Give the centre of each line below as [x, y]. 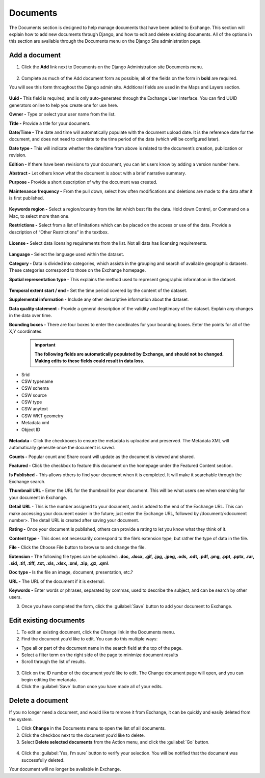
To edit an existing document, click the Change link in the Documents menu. [98, 632]
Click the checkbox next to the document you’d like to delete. [83, 735]
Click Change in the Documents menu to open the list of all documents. [94, 728]
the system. [21, 719]
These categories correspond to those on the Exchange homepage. [78, 270]
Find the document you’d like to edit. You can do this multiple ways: [90, 639]
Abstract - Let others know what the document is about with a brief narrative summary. [98, 173]
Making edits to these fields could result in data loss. [90, 361]
